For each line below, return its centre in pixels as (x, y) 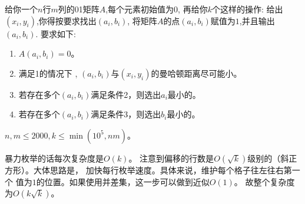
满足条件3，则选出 (126, 114)
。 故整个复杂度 (264, 181)
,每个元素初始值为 (140, 9)
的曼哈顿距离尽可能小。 (196, 73)
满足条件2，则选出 (126, 94)
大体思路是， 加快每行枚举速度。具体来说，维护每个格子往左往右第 (163, 170)
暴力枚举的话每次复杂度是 (54, 158)
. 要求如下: (56, 33)
